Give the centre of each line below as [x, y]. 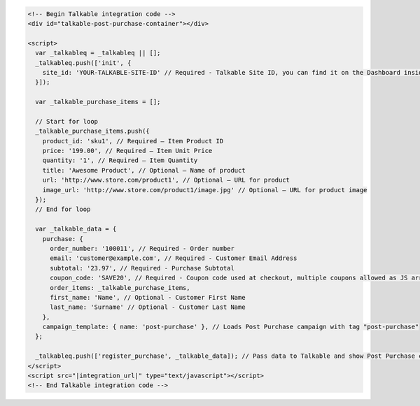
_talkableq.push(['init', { [83, 63]
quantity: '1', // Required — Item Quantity [120, 160]
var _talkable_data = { [76, 229]
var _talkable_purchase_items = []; [98, 102]
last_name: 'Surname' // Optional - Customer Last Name [148, 307]
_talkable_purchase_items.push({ [92, 131]
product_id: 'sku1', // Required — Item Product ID [133, 141]
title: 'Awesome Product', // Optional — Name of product [144, 170]
